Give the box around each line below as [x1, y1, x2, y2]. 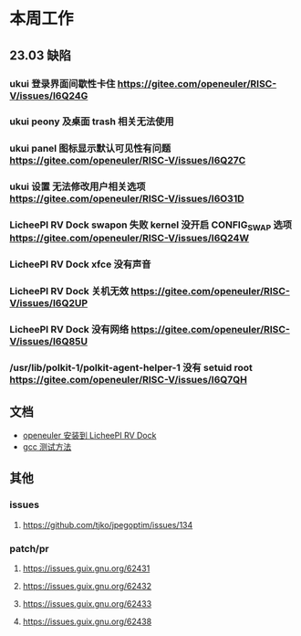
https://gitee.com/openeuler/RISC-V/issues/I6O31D [9, 193, 244, 206]
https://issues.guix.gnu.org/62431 [22, 563, 150, 574]
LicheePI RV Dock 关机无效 [9, 285, 130, 298]
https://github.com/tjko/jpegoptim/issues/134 [22, 519, 193, 530]
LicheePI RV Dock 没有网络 [9, 323, 130, 336]
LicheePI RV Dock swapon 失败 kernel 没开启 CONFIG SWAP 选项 [9, 218, 293, 233]
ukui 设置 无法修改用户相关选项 [9, 180, 146, 193]
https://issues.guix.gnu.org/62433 [22, 598, 152, 609]
